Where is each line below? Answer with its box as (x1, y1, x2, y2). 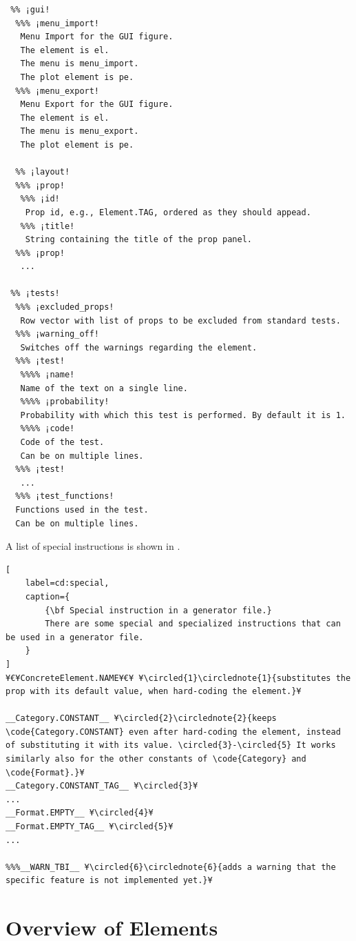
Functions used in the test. (15, 504, 149, 515)
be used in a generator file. (6, 632, 144, 642)
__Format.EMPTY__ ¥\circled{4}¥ (6, 808, 154, 818)
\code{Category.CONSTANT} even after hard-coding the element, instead (6, 726, 341, 737)
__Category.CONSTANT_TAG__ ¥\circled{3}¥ (6, 781, 198, 791)
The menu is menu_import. (20, 59, 139, 69)
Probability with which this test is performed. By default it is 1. (20, 410, 346, 420)
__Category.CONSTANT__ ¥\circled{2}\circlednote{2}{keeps (6, 713, 277, 724)
